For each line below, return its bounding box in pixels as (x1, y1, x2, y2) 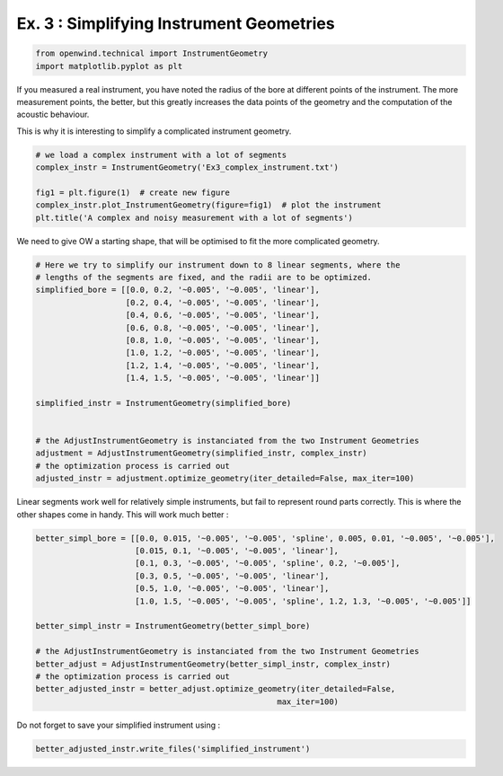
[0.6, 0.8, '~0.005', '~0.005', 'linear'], (125, 322, 321, 332)
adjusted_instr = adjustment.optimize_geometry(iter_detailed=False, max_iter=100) (35, 473, 415, 484)
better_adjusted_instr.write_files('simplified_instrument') (35, 744, 311, 754)
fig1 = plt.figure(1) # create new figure (35, 187, 231, 198)
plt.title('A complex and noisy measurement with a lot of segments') (35, 212, 354, 223)
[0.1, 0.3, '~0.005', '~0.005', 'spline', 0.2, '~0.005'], (135, 558, 401, 569)
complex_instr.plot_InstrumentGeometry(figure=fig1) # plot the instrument (35, 200, 382, 210)
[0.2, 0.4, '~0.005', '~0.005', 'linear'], (125, 297, 321, 307)
